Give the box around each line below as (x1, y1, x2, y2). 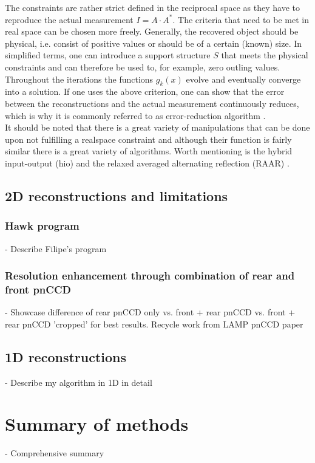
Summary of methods (5, 411, 189, 436)
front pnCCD (5, 281, 71, 297)
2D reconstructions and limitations (5, 186, 228, 205)
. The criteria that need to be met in (172, 13, 309, 26)
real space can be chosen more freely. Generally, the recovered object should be (5, 25, 299, 38)
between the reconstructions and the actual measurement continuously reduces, (5, 97, 299, 109)
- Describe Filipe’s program (5, 242, 107, 255)
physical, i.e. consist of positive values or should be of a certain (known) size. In (5, 36, 302, 49)
